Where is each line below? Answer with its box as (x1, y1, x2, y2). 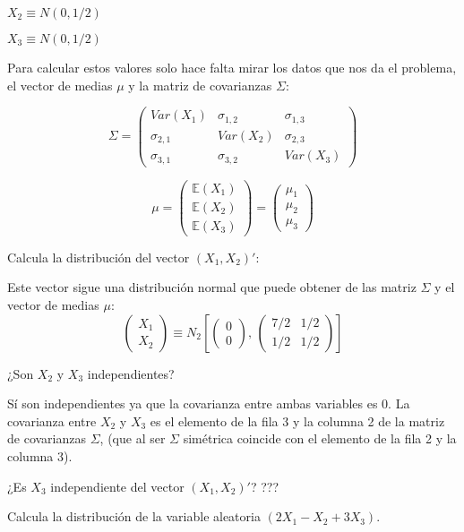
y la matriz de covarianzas (128, 75, 272, 94)
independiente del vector (50, 476, 185, 495)
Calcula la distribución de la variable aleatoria (7, 507, 261, 526)
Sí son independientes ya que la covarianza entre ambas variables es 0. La (7, 394, 410, 413)
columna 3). (7, 447, 73, 466)
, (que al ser (99, 429, 166, 448)
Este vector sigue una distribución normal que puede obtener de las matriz (7, 278, 417, 296)
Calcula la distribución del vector (7, 247, 190, 266)
